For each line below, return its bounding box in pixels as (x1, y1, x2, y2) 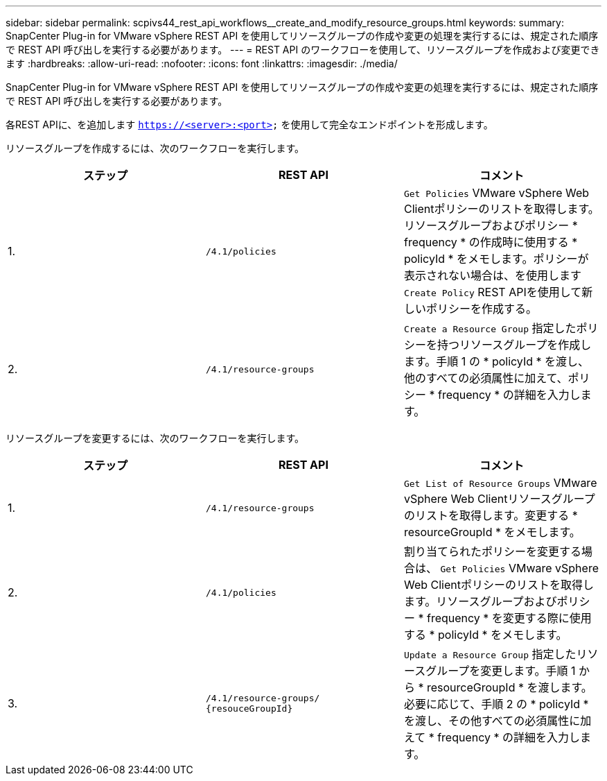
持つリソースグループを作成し (437, 338, 592, 352)
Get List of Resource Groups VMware (403, 476, 597, 490)
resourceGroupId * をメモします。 (403, 525, 581, 539)
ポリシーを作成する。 (425, 302, 537, 316)
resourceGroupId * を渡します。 (426, 680, 592, 694)
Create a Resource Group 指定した (403, 321, 577, 335)
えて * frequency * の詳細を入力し (403, 730, 581, 744)
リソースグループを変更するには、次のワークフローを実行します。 (6, 432, 305, 444)
